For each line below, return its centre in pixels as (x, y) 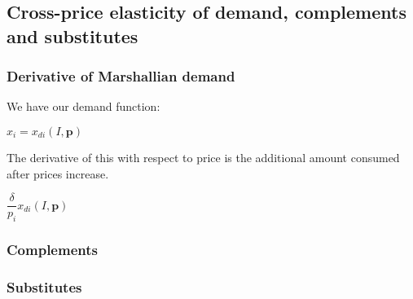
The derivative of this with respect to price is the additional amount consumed (203, 157)
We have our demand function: (83, 106)
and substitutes (72, 35)
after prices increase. (58, 173)
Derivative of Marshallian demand (121, 76)
